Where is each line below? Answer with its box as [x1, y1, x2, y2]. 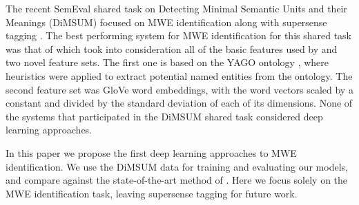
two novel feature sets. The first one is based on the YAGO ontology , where [6, 55, 329, 69]
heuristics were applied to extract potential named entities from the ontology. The [6, 68, 353, 83]
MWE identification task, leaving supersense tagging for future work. [6, 186, 298, 200]
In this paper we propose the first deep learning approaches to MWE [6, 145, 297, 160]
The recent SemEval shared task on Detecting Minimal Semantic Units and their [6, 1, 347, 15]
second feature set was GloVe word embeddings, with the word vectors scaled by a [6, 82, 353, 96]
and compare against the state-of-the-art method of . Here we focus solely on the [6, 173, 348, 187]
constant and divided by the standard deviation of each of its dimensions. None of [6, 96, 353, 110]
